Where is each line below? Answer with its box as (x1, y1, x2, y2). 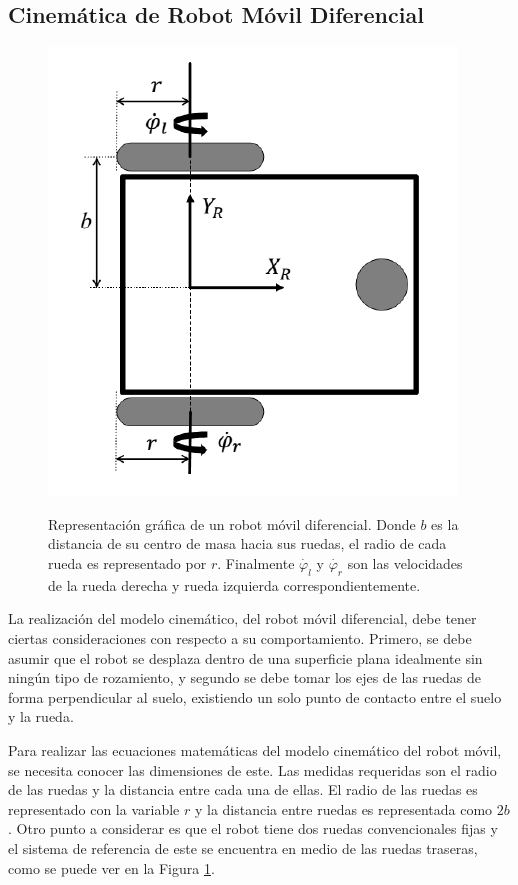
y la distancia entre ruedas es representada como (194, 798, 493, 819)
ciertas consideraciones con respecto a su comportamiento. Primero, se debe (8, 627, 472, 648)
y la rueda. (8, 706, 74, 727)
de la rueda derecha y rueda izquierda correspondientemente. (48, 574, 421, 595)
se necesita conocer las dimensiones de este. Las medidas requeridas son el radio (8, 759, 497, 780)
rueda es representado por (48, 552, 207, 573)
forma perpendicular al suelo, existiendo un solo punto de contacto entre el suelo (8, 686, 502, 707)
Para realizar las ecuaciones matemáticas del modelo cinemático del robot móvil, (8, 739, 502, 760)
